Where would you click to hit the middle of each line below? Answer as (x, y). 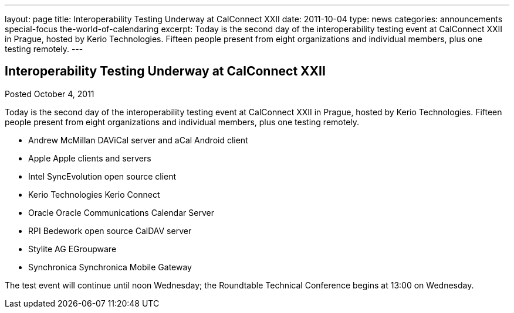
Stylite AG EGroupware (72, 249)
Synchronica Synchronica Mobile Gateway (110, 267)
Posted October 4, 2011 (50, 94)
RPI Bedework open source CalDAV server (110, 231)
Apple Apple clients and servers (90, 158)
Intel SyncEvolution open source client (102, 176)
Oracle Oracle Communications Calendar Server (121, 212)
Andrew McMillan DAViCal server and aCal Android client (138, 140)
